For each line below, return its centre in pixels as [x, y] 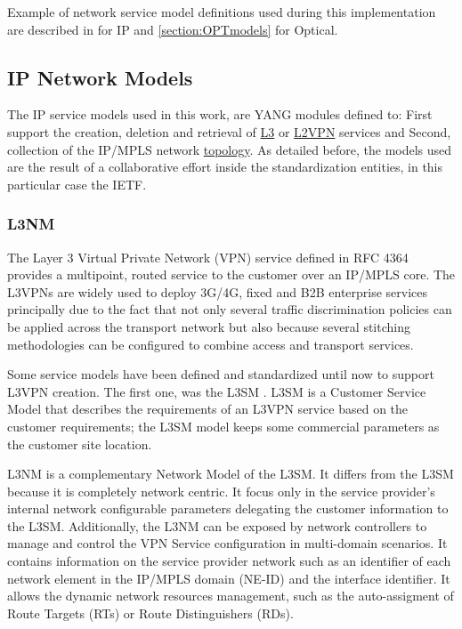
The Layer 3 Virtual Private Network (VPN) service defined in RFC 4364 [208, 257]
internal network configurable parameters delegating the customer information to [228, 508]
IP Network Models [100, 77]
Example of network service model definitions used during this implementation [222, 12]
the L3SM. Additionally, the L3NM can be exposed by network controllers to [217, 525]
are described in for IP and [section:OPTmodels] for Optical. [173, 29]
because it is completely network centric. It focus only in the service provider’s [221, 491]
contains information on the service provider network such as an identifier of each [229, 561]
